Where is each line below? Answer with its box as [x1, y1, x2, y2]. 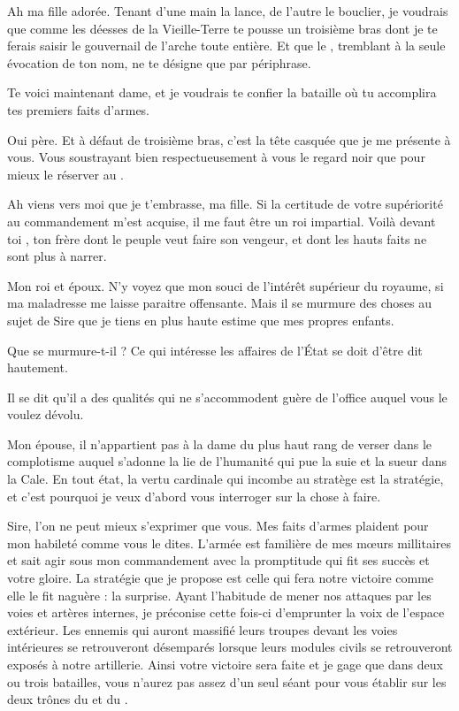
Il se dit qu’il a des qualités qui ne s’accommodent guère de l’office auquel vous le [7, 387, 448, 406]
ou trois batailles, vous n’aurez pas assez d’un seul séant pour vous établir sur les [7, 672, 447, 691]
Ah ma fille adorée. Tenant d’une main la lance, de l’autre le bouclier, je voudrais [7, 2, 448, 19]
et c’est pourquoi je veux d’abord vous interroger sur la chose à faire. [7, 486, 381, 505]
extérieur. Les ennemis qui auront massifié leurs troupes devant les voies [7, 620, 398, 638]
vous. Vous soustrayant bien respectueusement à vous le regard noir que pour [7, 148, 425, 166]
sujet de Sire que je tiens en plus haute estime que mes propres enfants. [7, 310, 394, 329]
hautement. [7, 358, 68, 377]
